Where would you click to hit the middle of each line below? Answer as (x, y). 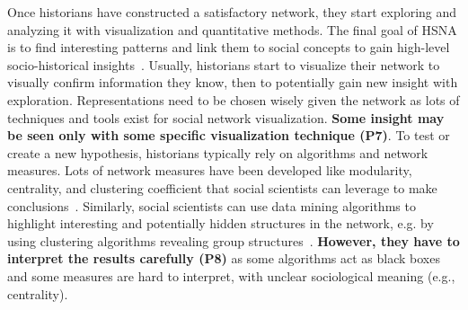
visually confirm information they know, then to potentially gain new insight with (233, 82)
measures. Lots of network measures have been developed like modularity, (210, 170)
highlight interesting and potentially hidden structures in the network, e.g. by (221, 223)
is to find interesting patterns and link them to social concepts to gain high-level (229, 47)
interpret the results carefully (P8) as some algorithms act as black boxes (224, 258)
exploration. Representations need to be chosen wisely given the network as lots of (234, 99)
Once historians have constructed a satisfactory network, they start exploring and (232, 12)
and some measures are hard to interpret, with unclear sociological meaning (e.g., (231, 275)
